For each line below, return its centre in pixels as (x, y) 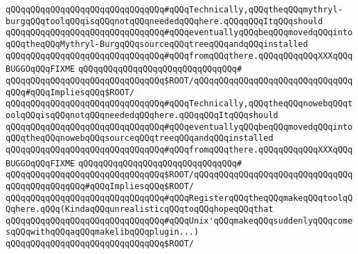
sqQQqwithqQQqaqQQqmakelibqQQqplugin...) (102, 232)
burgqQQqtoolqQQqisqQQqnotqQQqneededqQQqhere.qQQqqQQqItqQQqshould (164, 21)
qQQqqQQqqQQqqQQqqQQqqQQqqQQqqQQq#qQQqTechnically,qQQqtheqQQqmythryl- (174, 10)
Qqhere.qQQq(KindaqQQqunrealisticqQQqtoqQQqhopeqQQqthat (140, 209)
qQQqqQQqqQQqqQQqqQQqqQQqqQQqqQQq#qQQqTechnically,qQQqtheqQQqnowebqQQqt (179, 104)
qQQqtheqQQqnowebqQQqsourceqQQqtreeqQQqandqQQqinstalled (140, 138)
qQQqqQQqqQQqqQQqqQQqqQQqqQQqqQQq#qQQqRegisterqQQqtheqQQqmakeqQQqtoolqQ (179, 198)
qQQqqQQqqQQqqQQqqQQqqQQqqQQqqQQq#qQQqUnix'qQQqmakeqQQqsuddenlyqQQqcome (179, 221)
